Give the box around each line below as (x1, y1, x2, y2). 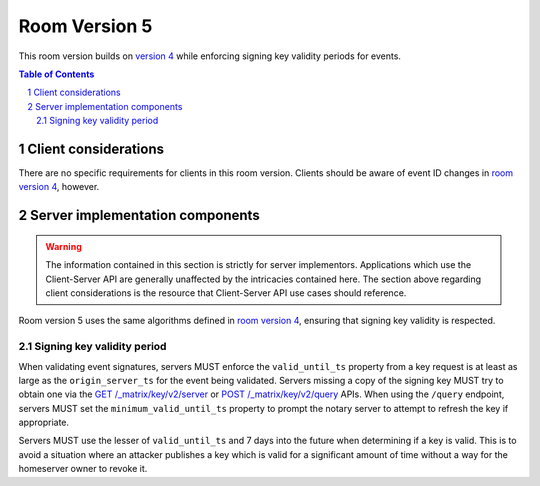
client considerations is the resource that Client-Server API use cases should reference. (45, 286, 407, 299)
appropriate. (18, 416, 70, 429)
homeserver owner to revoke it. (18, 463, 148, 475)
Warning (45, 240, 82, 252)
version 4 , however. (18, 181, 100, 193)
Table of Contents (18, 68, 95, 80)
